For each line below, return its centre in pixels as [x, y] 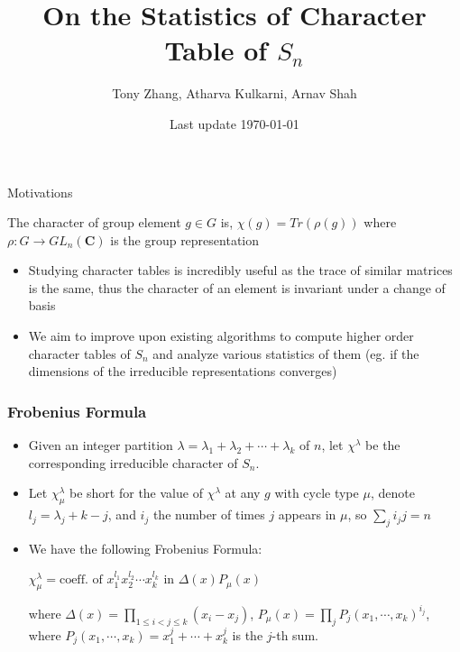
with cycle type [317, 493]
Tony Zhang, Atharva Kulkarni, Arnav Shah [235, 93]
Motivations [40, 192]
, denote [392, 493]
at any [243, 493]
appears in [307, 514]
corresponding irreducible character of [133, 462]
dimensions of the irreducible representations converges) [183, 371]
